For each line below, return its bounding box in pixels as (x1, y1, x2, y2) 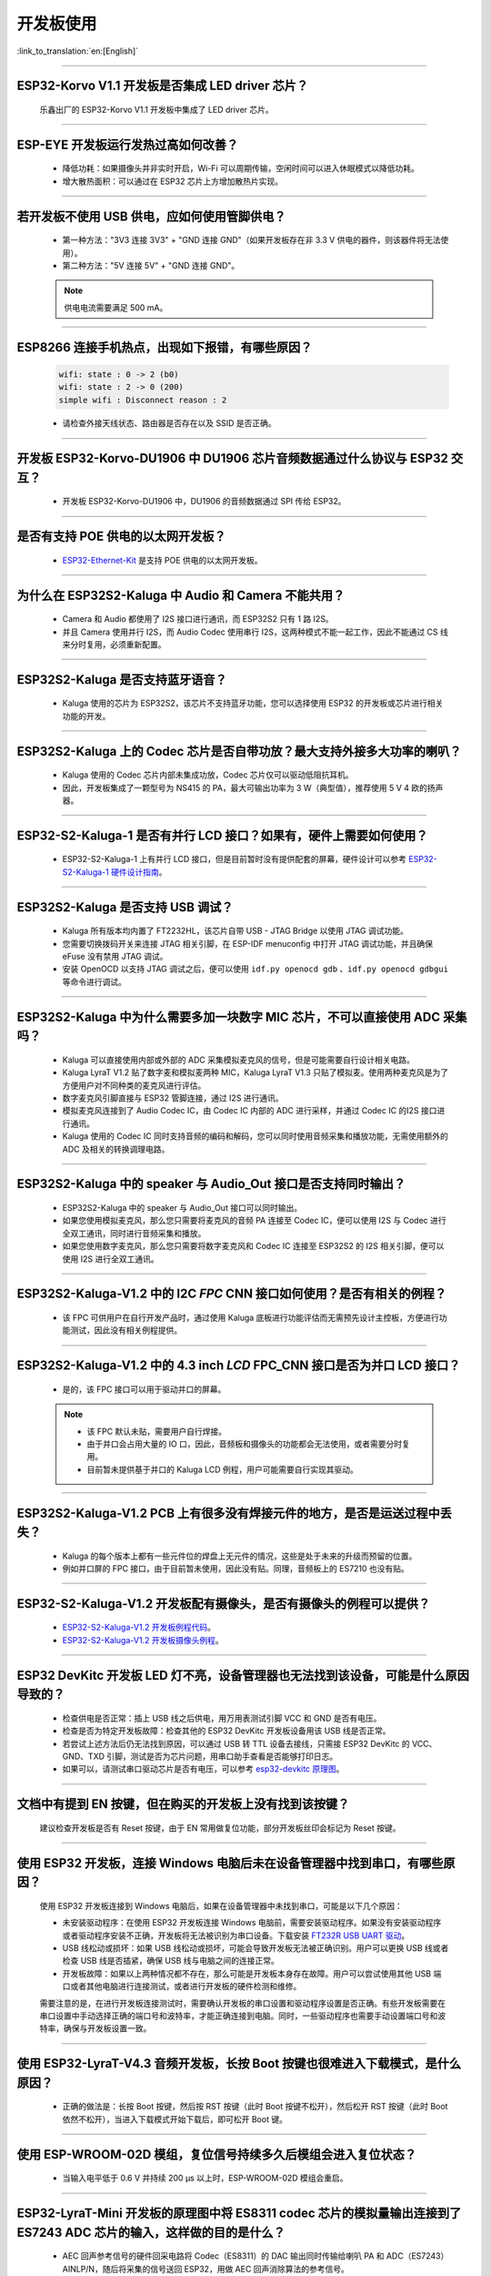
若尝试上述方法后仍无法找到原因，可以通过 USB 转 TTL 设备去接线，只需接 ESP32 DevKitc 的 (62, 1738, 411, 1749)
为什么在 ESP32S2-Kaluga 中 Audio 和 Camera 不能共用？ (16, 587, 346, 603)
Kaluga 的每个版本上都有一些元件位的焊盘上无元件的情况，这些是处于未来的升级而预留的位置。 (62, 1550, 417, 1561)
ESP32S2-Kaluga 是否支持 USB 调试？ (16, 899, 234, 915)
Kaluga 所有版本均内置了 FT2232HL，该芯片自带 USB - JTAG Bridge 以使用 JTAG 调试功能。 (62, 925, 408, 937)
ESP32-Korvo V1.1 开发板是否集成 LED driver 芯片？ (16, 78, 309, 94)
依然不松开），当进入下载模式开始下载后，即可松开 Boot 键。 (62, 2113, 288, 2125)
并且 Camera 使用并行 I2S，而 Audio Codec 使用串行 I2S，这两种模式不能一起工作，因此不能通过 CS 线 (62, 626, 449, 637)
